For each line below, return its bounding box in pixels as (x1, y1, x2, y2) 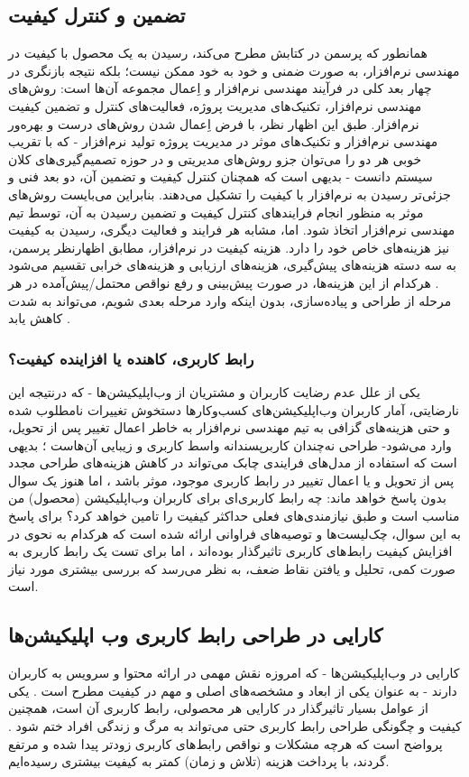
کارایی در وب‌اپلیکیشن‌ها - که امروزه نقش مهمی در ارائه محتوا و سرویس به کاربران (8, 663, 460, 682)
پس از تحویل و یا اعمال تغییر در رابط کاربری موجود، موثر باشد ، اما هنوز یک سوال (8, 470, 455, 489)
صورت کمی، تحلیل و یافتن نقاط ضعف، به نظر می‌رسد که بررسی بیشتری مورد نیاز (8, 559, 455, 578)
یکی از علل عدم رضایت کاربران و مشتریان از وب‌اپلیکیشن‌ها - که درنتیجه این (8, 382, 420, 401)
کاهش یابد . (8, 309, 70, 328)
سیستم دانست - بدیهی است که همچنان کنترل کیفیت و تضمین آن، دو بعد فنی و (8, 167, 433, 186)
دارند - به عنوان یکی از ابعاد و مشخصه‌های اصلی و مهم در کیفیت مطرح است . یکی (8, 680, 457, 699)
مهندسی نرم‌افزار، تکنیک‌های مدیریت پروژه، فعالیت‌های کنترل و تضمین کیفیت (8, 96, 422, 115)
